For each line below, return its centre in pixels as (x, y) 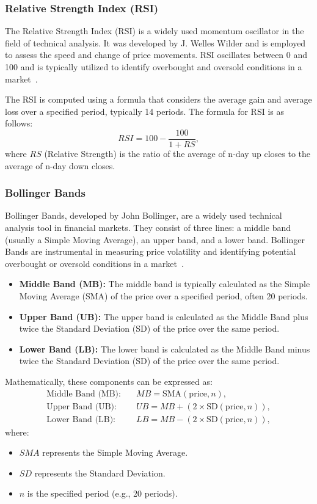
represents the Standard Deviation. (100, 473)
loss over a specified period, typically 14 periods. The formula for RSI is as (145, 111)
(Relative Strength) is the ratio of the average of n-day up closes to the (177, 154)
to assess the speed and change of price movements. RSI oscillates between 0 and (156, 55)
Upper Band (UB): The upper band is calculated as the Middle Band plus (164, 316)
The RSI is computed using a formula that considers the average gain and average (158, 99)
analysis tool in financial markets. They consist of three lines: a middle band (148, 228)
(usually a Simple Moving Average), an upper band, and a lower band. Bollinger (155, 239)
